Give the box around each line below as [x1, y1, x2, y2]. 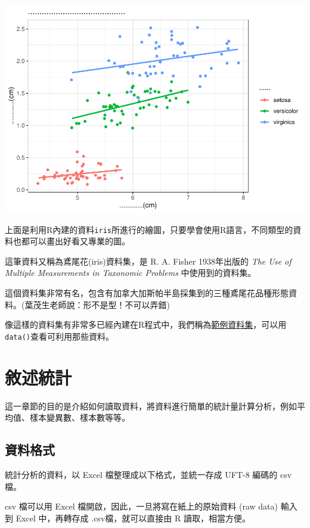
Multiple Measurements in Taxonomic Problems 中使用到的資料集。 [5, 266, 256, 279]
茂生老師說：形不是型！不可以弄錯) [33, 298, 170, 310]
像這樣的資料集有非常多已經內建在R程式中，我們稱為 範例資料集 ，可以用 [5, 318, 287, 331]
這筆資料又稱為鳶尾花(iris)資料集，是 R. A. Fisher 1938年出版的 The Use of [5, 254, 292, 267]
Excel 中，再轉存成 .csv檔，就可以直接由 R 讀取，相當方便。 [15, 511, 250, 524]
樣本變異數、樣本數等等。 [29, 411, 130, 424]
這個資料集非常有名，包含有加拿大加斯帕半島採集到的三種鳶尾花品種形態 [5, 286, 289, 299]
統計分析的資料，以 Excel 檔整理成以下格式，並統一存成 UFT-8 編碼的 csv [5, 468, 292, 480]
